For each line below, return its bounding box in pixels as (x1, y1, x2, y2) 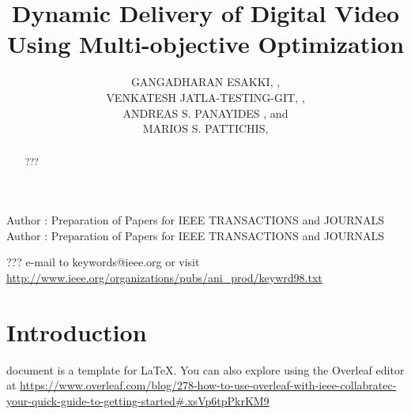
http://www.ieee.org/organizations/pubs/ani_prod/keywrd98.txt (6, 269, 322, 285)
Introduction (6, 315, 147, 348)
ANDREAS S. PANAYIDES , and (123, 104, 288, 121)
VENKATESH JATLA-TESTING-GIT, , (106, 88, 305, 105)
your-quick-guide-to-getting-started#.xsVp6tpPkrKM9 (6, 392, 270, 408)
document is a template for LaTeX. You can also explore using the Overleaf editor (6, 361, 405, 378)
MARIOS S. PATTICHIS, (142, 120, 269, 137)
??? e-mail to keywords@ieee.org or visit (6, 254, 200, 270)
